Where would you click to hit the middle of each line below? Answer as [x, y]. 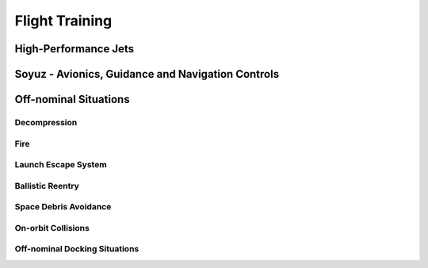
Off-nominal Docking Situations [77, 249]
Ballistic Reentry [47, 186]
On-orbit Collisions [52, 228]
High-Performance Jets [75, 49]
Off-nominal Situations [72, 100]
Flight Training [63, 21]
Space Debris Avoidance [63, 207]
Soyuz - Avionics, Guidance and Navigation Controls [147, 74]
